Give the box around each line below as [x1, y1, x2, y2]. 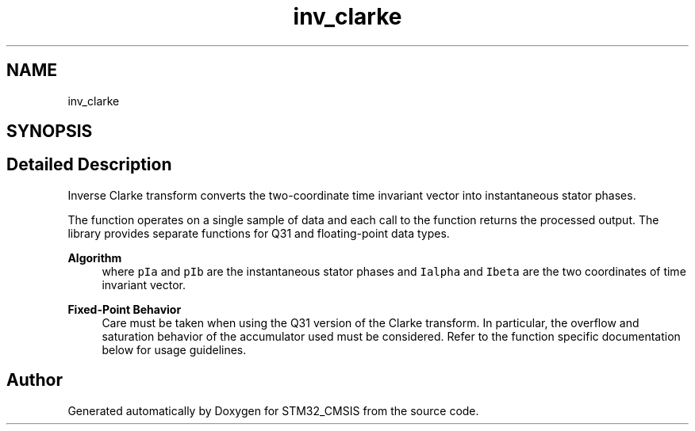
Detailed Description [6, 154, 172, 175]
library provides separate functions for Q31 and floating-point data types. [67, 226, 450, 240]
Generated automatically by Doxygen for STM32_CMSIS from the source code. [67, 403, 479, 418]
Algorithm [67, 250, 122, 265]
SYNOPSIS [6, 121, 93, 142]
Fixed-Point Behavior [67, 302, 182, 316]
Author [6, 370, 63, 391]
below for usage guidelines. [102, 342, 247, 357]
